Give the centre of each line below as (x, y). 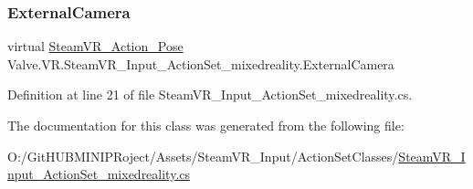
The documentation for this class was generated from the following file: (206, 125)
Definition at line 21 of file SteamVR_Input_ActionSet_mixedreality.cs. (210, 94)
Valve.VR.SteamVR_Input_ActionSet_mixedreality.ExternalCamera (201, 63)
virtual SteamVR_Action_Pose (95, 46)
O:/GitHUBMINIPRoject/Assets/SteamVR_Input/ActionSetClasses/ (203, 156)
